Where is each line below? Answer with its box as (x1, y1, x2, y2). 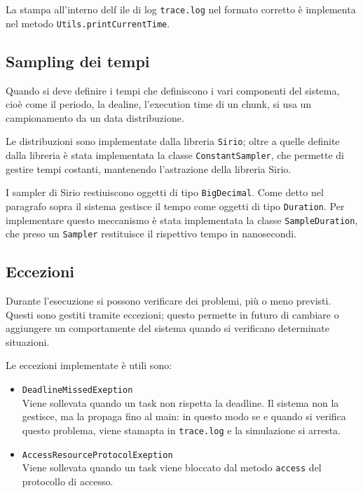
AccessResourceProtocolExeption (22, 450, 173, 460)
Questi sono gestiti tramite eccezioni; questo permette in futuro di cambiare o (6, 307, 339, 321)
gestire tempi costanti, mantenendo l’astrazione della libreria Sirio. (6, 161, 292, 176)
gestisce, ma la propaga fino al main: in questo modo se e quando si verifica (22, 409, 346, 424)
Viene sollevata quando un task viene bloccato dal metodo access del (22, 460, 322, 475)
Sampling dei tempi (6, 50, 150, 71)
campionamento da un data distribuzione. (6, 110, 184, 125)
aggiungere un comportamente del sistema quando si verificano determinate (6, 321, 329, 335)
